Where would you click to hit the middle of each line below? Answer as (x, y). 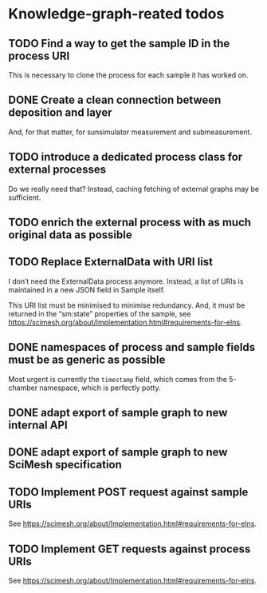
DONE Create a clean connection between (115, 100)
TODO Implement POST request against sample (128, 492)
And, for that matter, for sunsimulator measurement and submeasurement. (130, 132)
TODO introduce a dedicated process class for (126, 157)
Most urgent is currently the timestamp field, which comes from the (118, 379)
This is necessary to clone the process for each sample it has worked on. (128, 75)
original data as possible (71, 235)
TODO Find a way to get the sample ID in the (119, 44)
